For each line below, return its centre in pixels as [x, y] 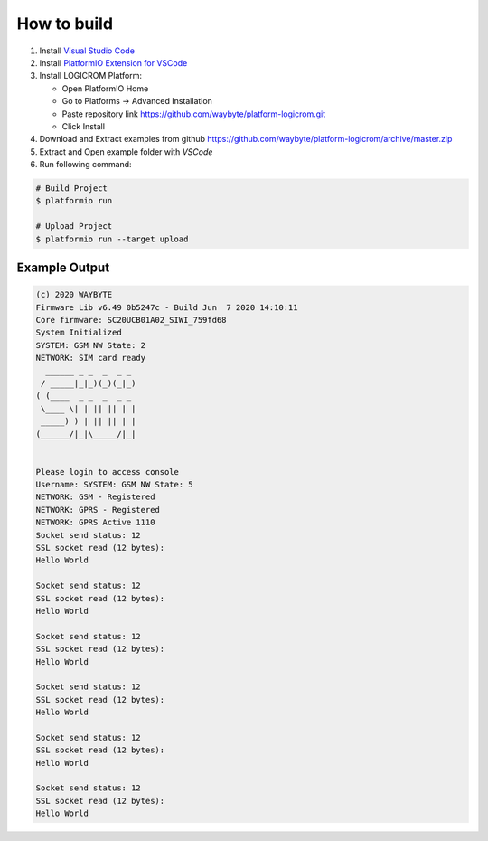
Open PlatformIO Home [105, 88]
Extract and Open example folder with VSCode [126, 151]
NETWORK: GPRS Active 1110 [95, 523]
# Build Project [72, 189]
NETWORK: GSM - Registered [95, 497]
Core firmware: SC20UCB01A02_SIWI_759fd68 [131, 320]
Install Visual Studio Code [87, 51]
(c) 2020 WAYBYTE [74, 295]
